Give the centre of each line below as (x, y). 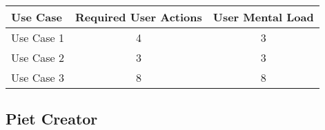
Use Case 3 (38, 77)
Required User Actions (139, 17)
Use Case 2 (38, 57)
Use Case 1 (38, 37)
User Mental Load (263, 17)
